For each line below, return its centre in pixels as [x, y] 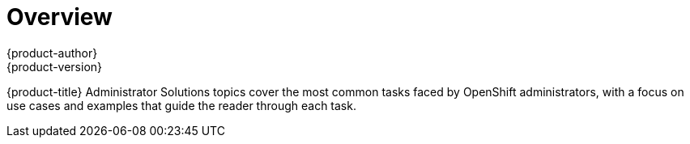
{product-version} [55, 66]
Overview [60, 17]
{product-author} [52, 53]
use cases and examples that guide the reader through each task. [181, 105]
